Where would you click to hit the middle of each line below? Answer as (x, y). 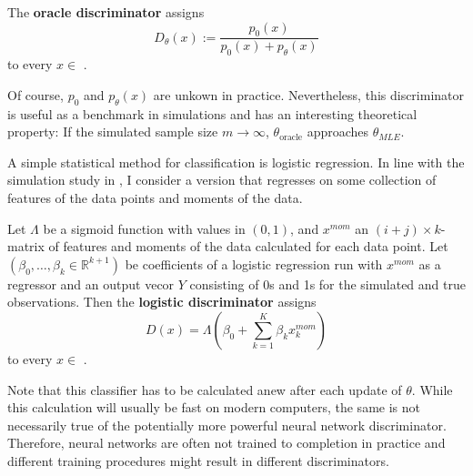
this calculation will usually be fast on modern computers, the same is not (214, 407)
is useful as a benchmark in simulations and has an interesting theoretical (212, 113)
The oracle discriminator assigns (106, 12)
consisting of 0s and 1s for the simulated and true (327, 284)
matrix (26, 246)
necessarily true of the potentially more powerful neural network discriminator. (227, 425)
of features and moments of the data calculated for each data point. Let (248, 246)
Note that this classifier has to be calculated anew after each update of (205, 389)
